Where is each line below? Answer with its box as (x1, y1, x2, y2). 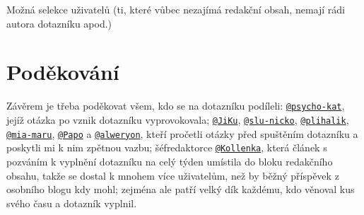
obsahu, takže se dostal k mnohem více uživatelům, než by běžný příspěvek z (6, 168, 339, 182)
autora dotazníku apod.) (6, 16, 112, 30)
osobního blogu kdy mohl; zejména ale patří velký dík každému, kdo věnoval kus (6, 182, 355, 197)
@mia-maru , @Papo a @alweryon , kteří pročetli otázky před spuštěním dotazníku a (6, 126, 358, 141)
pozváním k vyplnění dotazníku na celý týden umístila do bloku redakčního (6, 153, 333, 168)
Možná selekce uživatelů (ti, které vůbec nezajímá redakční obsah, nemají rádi (6, 2, 345, 16)
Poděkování (6, 57, 119, 86)
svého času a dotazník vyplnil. (6, 195, 137, 210)
